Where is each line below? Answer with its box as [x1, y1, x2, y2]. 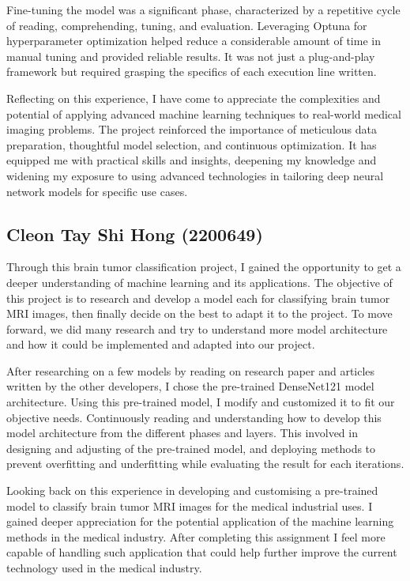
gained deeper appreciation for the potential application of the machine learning [6, 513, 394, 530]
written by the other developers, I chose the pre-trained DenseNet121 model [6, 378, 374, 394]
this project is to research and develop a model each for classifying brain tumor [6, 289, 390, 306]
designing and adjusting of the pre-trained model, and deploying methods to [6, 440, 376, 456]
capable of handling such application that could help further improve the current [6, 544, 397, 560]
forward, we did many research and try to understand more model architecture [6, 320, 388, 337]
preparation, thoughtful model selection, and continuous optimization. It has [6, 136, 377, 153]
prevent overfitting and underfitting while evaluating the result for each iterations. [6, 455, 404, 472]
